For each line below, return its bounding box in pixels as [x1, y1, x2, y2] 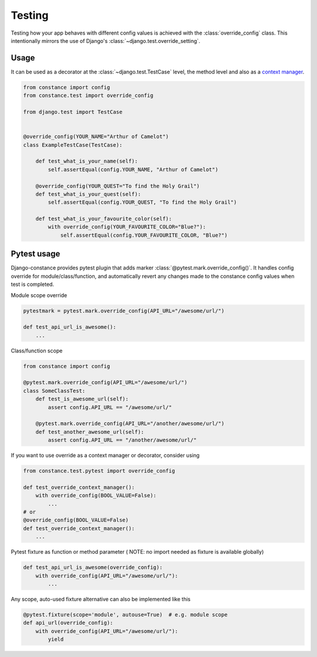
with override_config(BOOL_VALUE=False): [35, 492, 157, 499]
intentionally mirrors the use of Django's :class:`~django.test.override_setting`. [11, 37, 201, 44]
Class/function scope [11, 347, 63, 354]
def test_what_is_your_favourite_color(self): [35, 215, 173, 223]
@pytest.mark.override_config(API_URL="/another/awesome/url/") [35, 420, 225, 427]
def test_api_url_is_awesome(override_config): [23, 564, 163, 571]
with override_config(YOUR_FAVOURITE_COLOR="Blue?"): [48, 224, 206, 230]
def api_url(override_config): [23, 619, 114, 626]
